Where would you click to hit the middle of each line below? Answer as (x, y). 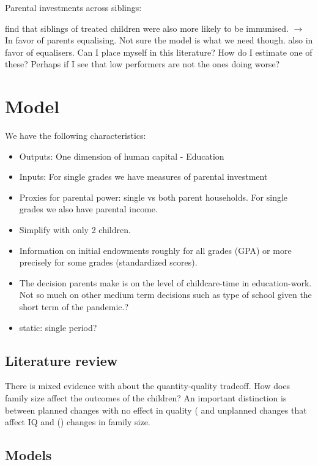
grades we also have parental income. (88, 209)
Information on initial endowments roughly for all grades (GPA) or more (155, 250)
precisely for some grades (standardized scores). (108, 262)
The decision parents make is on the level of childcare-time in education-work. (165, 282)
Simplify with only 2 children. (75, 230)
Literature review (61, 360)
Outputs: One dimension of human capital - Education (122, 156)
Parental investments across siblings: (73, 7)
